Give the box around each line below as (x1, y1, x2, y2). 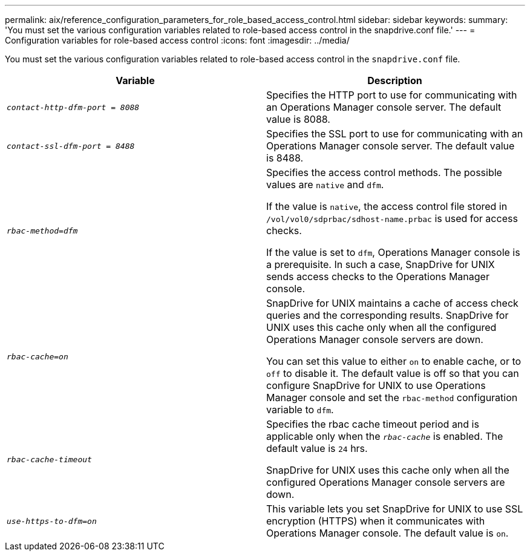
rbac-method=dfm (7, 226, 78, 235)
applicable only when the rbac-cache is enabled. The (266, 430, 503, 442)
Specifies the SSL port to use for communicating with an (266, 128, 523, 140)
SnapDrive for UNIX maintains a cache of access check (266, 297, 519, 309)
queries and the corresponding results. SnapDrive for (266, 309, 509, 321)
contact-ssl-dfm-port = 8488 (7, 141, 135, 151)
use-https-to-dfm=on (7, 516, 97, 526)
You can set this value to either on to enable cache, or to (266, 355, 522, 367)
